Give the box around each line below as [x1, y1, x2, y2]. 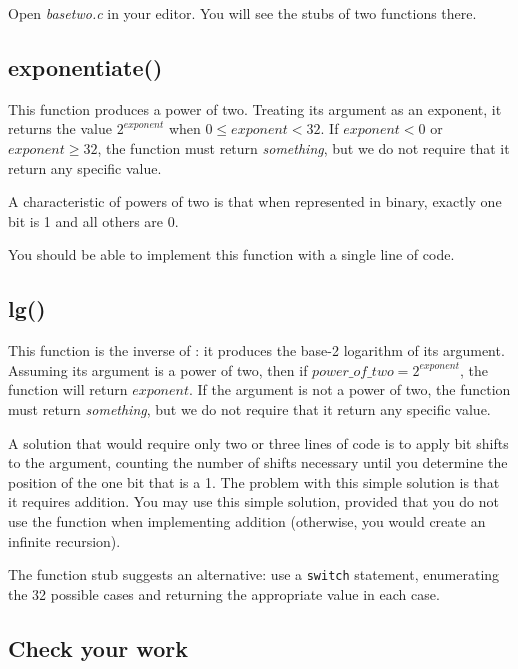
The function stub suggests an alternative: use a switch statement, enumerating [8, 564, 500, 585]
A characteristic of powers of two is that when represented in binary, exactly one [8, 191, 502, 212]
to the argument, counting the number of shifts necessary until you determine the [8, 452, 508, 473]
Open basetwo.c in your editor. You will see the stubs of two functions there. [8, 3, 477, 23]
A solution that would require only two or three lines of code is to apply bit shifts [8, 432, 509, 453]
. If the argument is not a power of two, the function [188, 379, 511, 400]
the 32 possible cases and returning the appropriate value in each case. [8, 583, 440, 604]
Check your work [8, 632, 188, 663]
